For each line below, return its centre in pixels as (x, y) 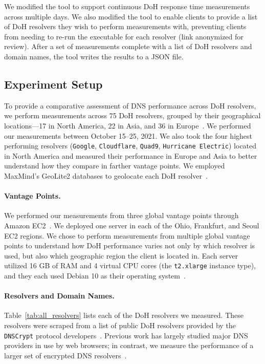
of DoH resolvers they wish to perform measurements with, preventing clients (125, 26)
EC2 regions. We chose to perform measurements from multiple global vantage (127, 235)
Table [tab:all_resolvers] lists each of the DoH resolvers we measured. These (124, 315)
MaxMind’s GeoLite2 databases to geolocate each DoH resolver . (106, 175)
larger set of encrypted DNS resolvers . (65, 355)
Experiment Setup (53, 84)
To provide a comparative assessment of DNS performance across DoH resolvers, (130, 105)
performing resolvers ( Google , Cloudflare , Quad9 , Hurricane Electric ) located (130, 146)
